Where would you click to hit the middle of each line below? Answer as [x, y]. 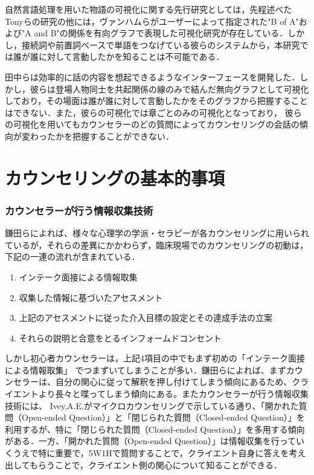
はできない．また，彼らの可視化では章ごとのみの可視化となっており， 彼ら [153, 112]
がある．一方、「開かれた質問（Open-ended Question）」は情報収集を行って [151, 441]
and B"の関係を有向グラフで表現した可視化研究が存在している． [161, 33]
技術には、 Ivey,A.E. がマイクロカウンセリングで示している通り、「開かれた [152, 405]
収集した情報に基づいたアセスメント [91, 297]
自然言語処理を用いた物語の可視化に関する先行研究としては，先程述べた [149, 9]
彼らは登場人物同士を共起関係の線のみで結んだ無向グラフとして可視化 [169, 89]
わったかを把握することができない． [102, 136]
